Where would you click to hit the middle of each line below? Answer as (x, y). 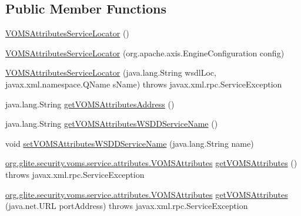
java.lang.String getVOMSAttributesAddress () (90, 104)
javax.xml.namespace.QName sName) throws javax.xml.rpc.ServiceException (144, 84)
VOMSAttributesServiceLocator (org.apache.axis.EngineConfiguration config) (145, 53)
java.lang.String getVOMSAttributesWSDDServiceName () (112, 124)
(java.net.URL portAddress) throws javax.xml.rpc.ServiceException (127, 206)
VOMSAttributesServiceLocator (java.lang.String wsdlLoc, (111, 72)
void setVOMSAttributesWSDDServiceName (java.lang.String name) (130, 143)
